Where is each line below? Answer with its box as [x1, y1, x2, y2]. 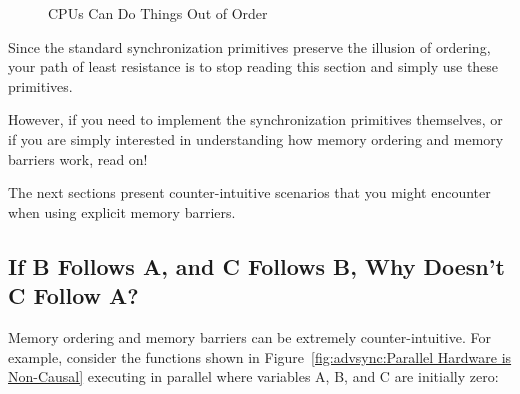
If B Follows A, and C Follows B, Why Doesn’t [8, 250, 505, 281]
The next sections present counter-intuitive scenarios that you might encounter [8, 182, 491, 203]
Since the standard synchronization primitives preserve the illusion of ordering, [8, 36, 491, 57]
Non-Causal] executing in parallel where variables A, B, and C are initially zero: [8, 366, 499, 387]
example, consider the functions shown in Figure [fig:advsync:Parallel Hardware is [8, 346, 512, 367]
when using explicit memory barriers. [8, 201, 236, 222]
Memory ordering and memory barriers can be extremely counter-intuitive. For [8, 326, 491, 347]
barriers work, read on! [8, 148, 148, 169]
